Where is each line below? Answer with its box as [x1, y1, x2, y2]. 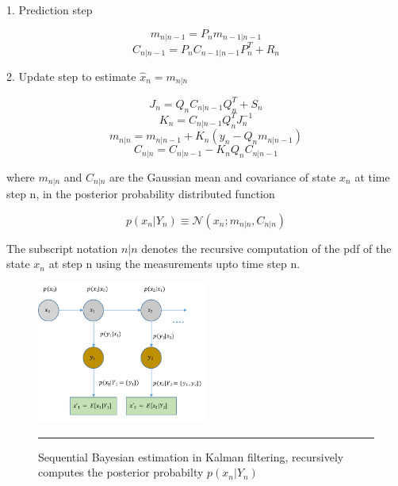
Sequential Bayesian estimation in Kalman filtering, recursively [38, 448, 344, 465]
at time [354, 168, 390, 185]
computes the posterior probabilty [38, 464, 204, 480]
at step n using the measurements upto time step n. [48, 255, 300, 272]
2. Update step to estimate [6, 68, 136, 84]
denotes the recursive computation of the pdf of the [141, 239, 392, 256]
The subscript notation [6, 239, 118, 256]
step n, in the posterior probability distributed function [6, 186, 275, 202]
